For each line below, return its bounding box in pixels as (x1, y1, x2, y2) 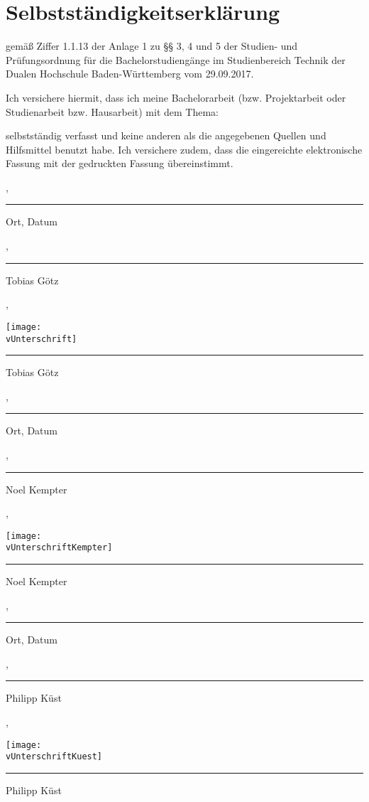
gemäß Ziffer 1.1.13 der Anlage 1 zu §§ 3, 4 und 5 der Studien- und (6, 38, 298, 53)
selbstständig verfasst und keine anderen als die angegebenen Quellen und (6, 128, 326, 143)
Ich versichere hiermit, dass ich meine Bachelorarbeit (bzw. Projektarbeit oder (6, 90, 346, 105)
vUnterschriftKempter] (6, 542, 113, 553)
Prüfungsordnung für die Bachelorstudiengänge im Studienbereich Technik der (6, 52, 346, 67)
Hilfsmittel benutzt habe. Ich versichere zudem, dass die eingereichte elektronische (6, 141, 363, 156)
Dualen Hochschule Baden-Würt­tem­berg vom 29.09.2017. (6, 66, 254, 81)
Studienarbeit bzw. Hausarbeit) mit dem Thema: (6, 104, 219, 119)
